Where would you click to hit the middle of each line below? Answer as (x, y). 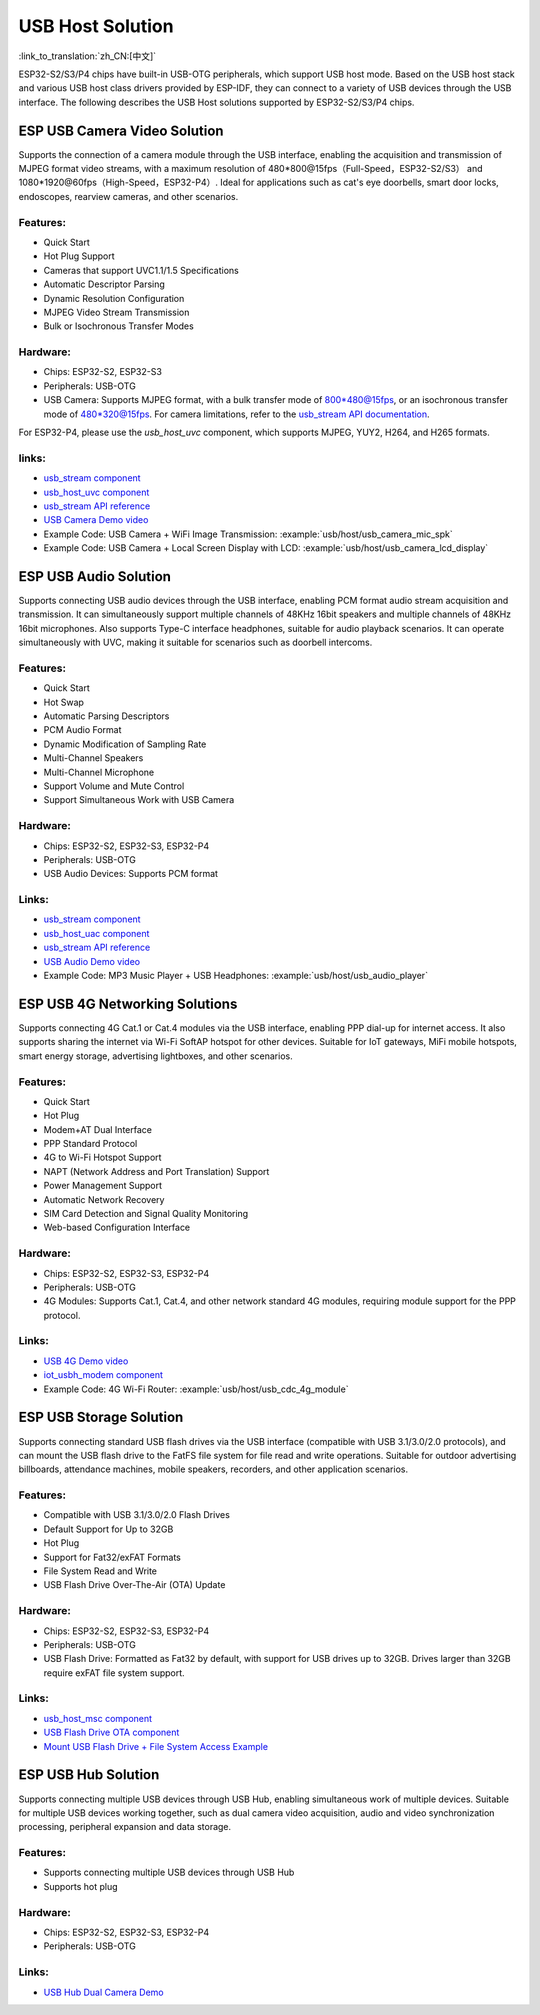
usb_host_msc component (98, 1718)
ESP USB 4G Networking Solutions (128, 1003)
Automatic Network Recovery (104, 1199)
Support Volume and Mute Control (114, 786)
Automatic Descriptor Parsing (104, 284)
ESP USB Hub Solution (89, 1775)
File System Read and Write (100, 1571)
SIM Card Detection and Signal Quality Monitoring (146, 1213)
